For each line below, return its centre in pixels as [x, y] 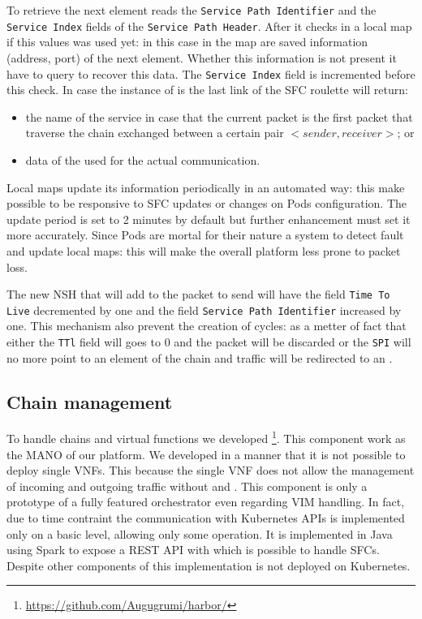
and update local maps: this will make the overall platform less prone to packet [204, 250]
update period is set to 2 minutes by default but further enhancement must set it [209, 219]
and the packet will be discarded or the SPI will [293, 342]
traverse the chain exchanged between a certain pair [155, 133]
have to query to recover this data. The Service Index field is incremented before [211, 73]
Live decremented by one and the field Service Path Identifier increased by [204, 309]
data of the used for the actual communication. [143, 159]
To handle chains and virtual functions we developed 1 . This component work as [206, 437]
